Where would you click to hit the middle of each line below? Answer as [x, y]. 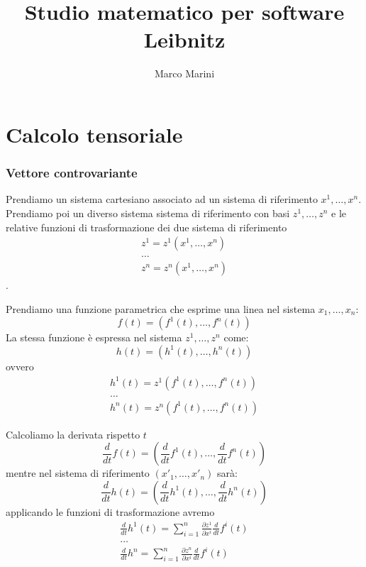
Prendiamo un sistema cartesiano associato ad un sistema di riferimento [162, 199]
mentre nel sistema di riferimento [78, 473]
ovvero [20, 366]
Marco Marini [184, 73]
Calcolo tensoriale [94, 134]
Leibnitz [184, 39]
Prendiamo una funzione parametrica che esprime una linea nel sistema [161, 308]
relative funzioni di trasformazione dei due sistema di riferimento [146, 227]
